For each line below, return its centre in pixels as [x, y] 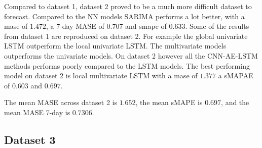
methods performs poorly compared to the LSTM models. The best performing [127, 65]
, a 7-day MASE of [75, 26]
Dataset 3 [30, 139]
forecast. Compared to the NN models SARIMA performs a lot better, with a [124, 16]
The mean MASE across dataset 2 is [61, 102]
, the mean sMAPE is [169, 102]
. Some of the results [217, 26]
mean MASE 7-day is [37, 112]
